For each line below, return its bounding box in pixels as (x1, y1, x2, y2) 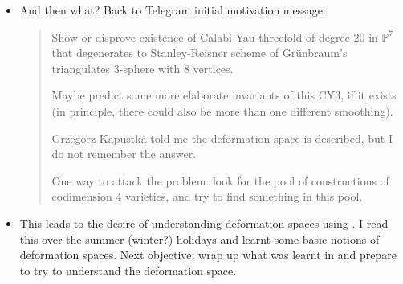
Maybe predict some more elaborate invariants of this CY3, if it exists (51, 87, 397, 103)
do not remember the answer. (51, 145, 197, 162)
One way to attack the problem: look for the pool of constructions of (51, 172, 389, 189)
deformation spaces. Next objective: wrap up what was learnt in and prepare (19, 246, 397, 263)
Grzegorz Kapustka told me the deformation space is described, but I (51, 129, 393, 146)
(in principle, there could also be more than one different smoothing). (51, 102, 393, 119)
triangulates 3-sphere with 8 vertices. (51, 59, 234, 76)
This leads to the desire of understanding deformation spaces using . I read (19, 214, 389, 231)
